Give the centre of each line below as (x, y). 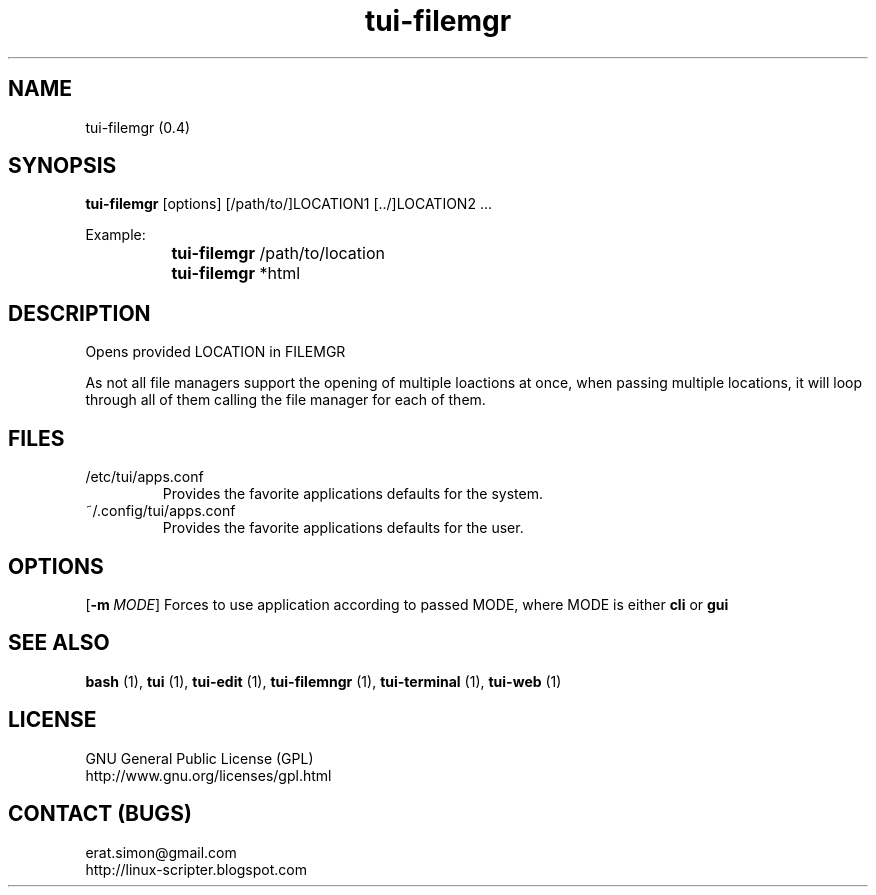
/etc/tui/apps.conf (144, 477)
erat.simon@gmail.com (161, 852)
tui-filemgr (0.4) (138, 127)
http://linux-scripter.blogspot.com (196, 869)
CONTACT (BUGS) (100, 814)
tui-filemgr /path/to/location (278, 253)
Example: (115, 235)
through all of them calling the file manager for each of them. (285, 400)
